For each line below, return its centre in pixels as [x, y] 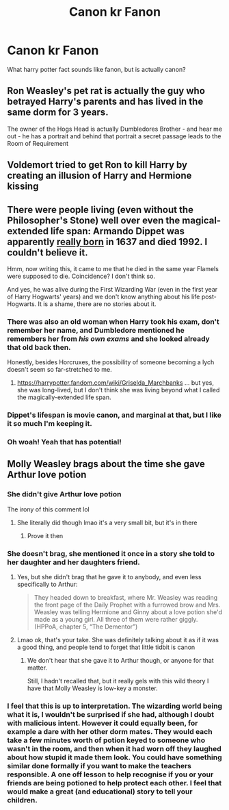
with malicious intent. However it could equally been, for [103, 723]
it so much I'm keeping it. [50, 424]
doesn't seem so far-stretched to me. [59, 370]
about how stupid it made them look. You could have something [114, 757]
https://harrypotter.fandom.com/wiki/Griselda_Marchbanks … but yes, [115, 383]
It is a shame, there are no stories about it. [97, 304]
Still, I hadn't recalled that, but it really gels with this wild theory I [118, 681]
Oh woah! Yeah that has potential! [64, 442]
